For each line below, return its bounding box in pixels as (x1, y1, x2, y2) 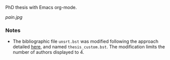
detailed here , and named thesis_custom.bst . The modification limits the (12, 44, 165, 50)
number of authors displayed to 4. (12, 49, 84, 55)
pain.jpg (5, 14, 23, 20)
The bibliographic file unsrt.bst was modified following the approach (12, 38, 159, 45)
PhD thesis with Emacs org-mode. (5, 5, 77, 10)
